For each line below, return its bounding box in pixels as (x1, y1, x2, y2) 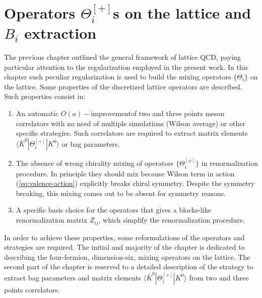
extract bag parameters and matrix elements (4, 272, 142, 282)
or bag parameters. (61, 138, 120, 149)
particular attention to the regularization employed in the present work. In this (4, 61, 248, 72)
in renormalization (201, 158, 258, 168)
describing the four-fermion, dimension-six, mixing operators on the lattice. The (4, 251, 250, 262)
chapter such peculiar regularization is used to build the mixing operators (4, 71, 231, 82)
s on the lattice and (113, 3, 251, 23)
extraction (24, 23, 97, 43)
